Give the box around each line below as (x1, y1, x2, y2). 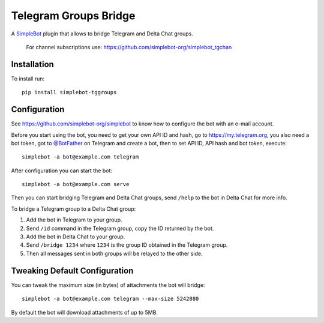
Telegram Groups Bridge (11, 9, 136, 22)
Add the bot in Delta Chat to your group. (26, 233, 125, 240)
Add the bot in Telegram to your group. (26, 216, 122, 223)
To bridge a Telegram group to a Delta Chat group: (11, 205, 136, 213)
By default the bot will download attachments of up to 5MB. (11, 309, 158, 316)
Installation (11, 59, 54, 69)
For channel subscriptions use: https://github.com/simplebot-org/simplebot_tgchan (26, 43, 232, 50)
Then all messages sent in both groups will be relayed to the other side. (26, 250, 203, 257)
